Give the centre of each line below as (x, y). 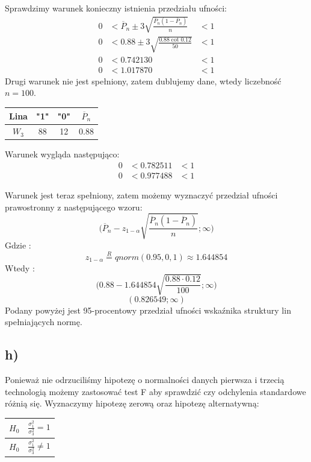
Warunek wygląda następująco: (62, 154)
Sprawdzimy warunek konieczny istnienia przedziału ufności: (116, 8)
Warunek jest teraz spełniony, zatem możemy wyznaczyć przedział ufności (141, 195)
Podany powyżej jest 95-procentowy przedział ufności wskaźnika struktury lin (148, 310)
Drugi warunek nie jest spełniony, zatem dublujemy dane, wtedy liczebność (143, 81)
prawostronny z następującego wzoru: (74, 207)
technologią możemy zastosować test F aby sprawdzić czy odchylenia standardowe (155, 391)
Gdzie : (18, 245)
